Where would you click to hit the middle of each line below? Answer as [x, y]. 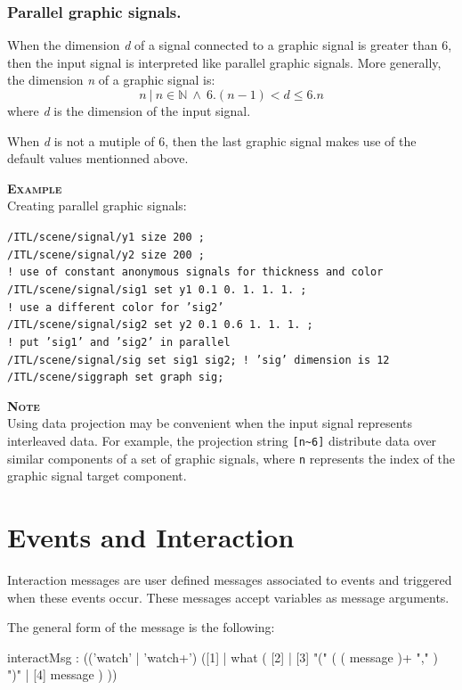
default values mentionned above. [98, 158]
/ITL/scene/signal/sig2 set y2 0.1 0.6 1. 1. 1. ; [160, 325]
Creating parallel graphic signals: [97, 205]
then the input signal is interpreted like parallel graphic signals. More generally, [224, 62]
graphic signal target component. [97, 476]
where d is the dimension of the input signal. [129, 111]
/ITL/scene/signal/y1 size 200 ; [106, 237]
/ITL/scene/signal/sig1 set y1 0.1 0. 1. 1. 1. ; [157, 289]
